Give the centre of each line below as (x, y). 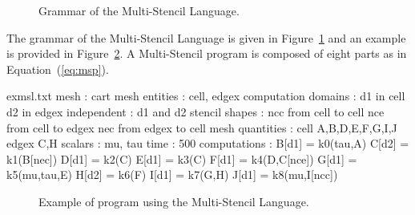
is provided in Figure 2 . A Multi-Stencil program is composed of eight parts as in (207, 53)
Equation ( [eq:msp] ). (58, 69)
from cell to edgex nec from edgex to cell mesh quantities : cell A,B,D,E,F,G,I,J (202, 127)
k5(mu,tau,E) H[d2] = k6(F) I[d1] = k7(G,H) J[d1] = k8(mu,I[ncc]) (172, 174)
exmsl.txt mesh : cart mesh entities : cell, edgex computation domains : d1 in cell (206, 96)
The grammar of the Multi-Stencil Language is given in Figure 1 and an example (206, 37)
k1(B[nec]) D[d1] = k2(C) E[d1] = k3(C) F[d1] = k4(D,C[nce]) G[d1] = (182, 158)
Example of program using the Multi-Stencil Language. (174, 201)
